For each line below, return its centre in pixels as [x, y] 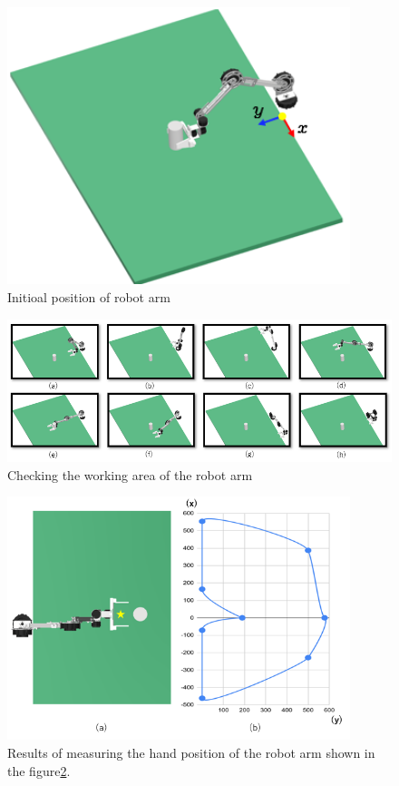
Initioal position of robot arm [89, 296]
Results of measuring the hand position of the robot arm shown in [191, 753]
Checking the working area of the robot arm [130, 474]
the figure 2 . [39, 770]
